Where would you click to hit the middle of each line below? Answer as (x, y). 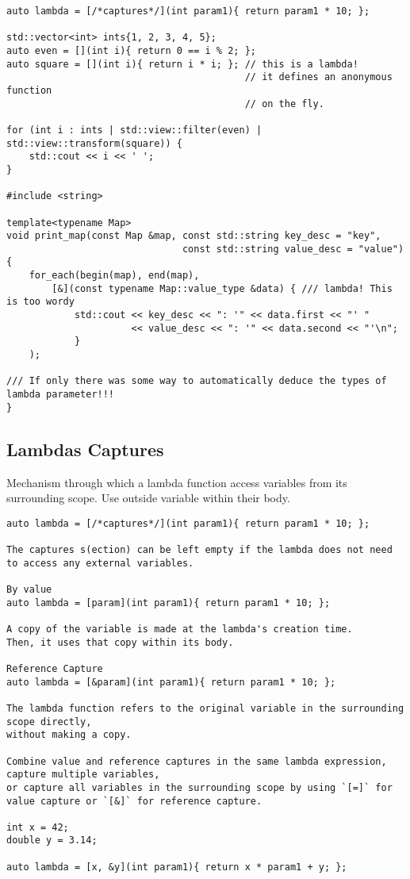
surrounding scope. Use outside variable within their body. (148, 498)
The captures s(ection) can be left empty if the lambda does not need (199, 550)
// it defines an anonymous (318, 77)
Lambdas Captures (85, 449)
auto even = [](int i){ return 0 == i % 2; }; (131, 50)
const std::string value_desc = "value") (293, 249)
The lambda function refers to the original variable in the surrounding (205, 708)
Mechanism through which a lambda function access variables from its (177, 482)
